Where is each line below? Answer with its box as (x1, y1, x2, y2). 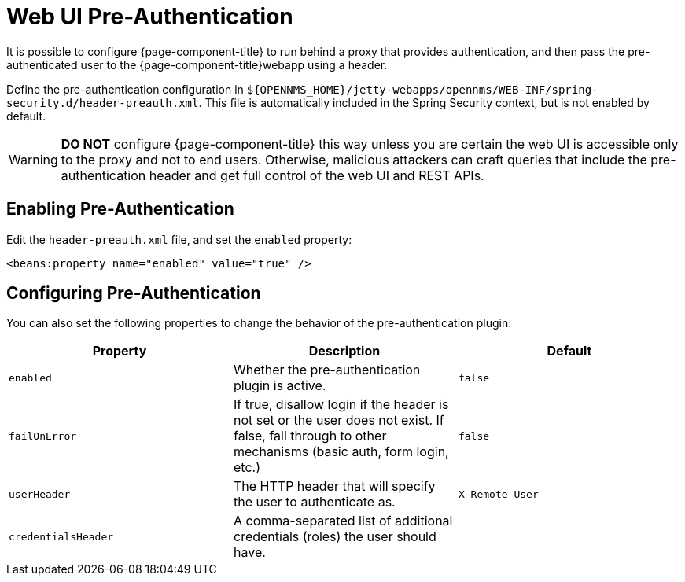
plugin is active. (233, 378, 326, 394)
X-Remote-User (458, 488, 539, 500)
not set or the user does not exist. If (233, 412, 444, 429)
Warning (9, 151, 58, 168)
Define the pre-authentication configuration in (6, 82, 244, 96)
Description (308, 343, 381, 359)
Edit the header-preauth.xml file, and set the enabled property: (6, 232, 352, 246)
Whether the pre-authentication (233, 362, 421, 378)
